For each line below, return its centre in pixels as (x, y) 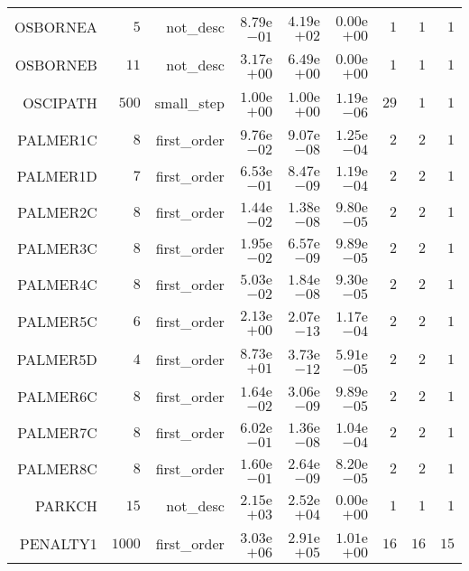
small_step (189, 102)
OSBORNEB (56, 64)
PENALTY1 (58, 543)
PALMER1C (57, 139)
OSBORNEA (56, 26)
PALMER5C (57, 321)
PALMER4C (57, 284)
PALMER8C (57, 468)
